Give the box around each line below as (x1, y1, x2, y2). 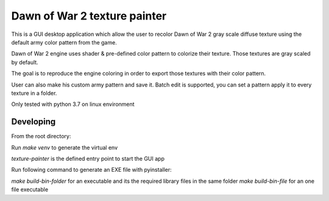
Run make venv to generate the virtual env (11, 144, 118, 151)
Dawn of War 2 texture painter (11, 9, 167, 23)
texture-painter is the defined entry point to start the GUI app (11, 155, 164, 162)
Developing (11, 116, 56, 127)
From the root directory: (11, 133, 71, 140)
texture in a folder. (11, 89, 57, 97)
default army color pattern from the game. (11, 38, 117, 46)
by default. (11, 58, 39, 66)
